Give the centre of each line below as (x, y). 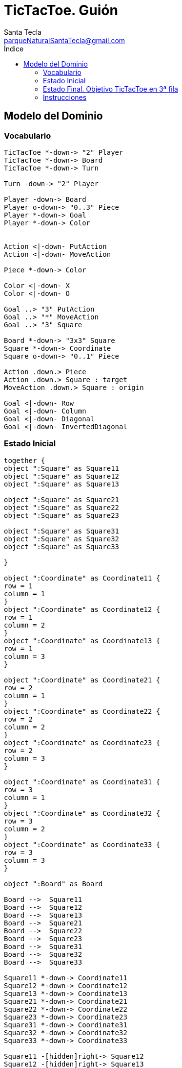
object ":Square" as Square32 (62, 539)
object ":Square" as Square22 (62, 507)
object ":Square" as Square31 (62, 531)
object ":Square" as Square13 (62, 484)
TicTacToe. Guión (61, 10)
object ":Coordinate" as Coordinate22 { (82, 711)
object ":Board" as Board (53, 884)
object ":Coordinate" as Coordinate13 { (82, 641)
